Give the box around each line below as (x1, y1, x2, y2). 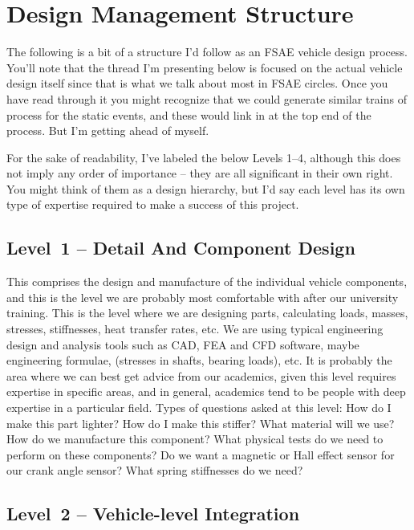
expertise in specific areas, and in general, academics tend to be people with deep (6, 383, 406, 400)
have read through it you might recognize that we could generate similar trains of (6, 90, 407, 107)
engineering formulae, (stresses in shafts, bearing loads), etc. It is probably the (6, 352, 392, 369)
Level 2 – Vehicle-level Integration (6, 501, 300, 526)
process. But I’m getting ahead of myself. (6, 122, 209, 139)
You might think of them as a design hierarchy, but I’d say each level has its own (6, 180, 405, 197)
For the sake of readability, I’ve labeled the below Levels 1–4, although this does (6, 149, 401, 165)
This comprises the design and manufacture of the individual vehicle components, (6, 273, 408, 290)
